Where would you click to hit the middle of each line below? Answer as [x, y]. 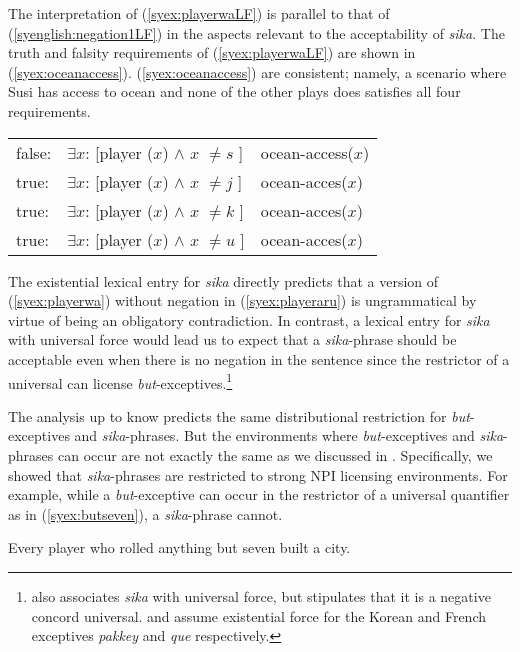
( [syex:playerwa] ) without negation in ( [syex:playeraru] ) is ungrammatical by [242, 300]
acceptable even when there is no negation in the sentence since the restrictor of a [259, 358]
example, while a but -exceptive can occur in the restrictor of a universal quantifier [259, 494]
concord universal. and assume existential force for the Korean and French [258, 615]
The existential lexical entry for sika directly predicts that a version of [223, 280]
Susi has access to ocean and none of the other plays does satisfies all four [234, 91]
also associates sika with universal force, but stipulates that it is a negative [261, 595]
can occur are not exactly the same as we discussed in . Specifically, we [275, 454]
